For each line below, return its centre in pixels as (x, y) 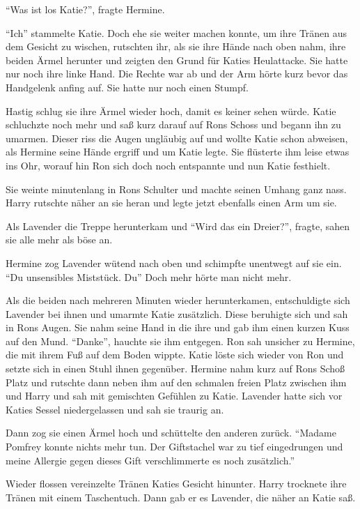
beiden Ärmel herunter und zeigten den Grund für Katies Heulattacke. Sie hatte (177, 60)
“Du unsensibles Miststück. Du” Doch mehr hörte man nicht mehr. (149, 276)
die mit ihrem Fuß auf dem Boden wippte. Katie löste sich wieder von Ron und (175, 355)
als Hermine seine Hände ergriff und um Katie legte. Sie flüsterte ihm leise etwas (178, 152)
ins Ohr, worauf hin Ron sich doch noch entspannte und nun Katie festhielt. (168, 165)
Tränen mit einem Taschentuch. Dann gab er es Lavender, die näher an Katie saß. (181, 497)
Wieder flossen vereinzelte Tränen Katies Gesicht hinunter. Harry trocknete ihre (176, 484)
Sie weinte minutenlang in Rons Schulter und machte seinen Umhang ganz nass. (176, 189)
